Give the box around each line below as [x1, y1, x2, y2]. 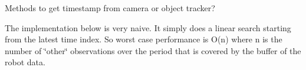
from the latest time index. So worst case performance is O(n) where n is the [5, 33, 282, 45]
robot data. [5, 56, 45, 68]
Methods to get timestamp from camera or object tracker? [5, 2, 215, 14]
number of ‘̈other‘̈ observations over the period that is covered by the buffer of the [5, 44, 301, 56]
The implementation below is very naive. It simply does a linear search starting [5, 21, 291, 34]
